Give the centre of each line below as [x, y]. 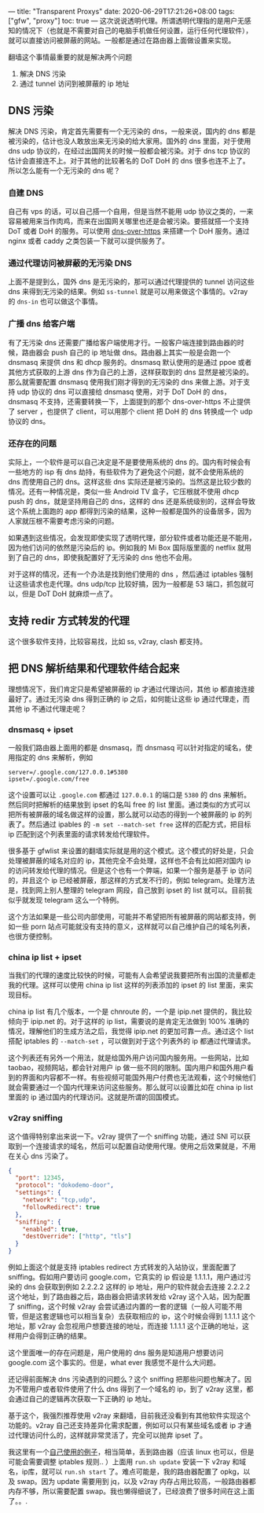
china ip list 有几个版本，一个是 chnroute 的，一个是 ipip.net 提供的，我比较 [130, 1012]
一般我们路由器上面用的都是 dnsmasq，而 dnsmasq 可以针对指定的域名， [127, 747]
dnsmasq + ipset [41, 729]
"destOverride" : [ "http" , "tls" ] [77, 1237]
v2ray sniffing [35, 1118]
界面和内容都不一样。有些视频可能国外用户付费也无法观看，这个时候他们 [139, 1077]
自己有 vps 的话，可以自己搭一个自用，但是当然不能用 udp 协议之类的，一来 [131, 212]
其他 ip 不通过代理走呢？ [48, 709]
